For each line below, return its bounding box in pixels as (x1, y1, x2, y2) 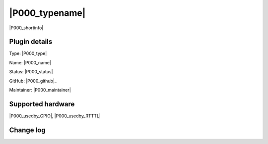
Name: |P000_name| (9, 59, 52, 65)
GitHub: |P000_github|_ (9, 78, 57, 84)
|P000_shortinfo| (9, 25, 44, 31)
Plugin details (9, 38, 53, 46)
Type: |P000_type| (9, 50, 47, 56)
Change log (9, 126, 46, 134)
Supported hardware (9, 99, 75, 108)
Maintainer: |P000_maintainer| (9, 87, 71, 93)
